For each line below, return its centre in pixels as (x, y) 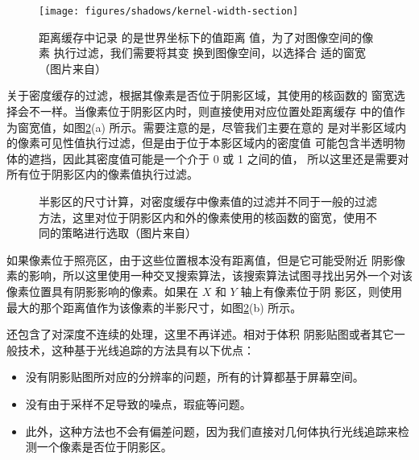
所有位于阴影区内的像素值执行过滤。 (102, 174)
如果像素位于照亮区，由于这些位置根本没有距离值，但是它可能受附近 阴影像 (206, 259)
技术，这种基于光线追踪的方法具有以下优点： (136, 349)
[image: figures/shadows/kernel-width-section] (169, 11)
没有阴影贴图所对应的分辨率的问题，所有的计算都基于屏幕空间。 (195, 377)
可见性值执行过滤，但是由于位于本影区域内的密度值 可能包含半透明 (217, 143)
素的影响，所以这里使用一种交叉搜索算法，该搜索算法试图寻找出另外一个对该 (209, 275)
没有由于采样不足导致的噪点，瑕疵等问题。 (138, 403)
